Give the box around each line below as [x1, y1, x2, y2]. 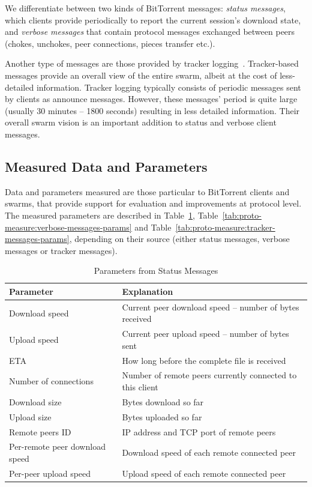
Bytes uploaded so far [122, 410, 202, 423]
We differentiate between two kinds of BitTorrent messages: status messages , [5, 2, 286, 14]
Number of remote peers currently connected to [122, 369, 297, 381]
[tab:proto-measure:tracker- [175, 220, 275, 233]
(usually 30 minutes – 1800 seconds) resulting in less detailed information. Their [5, 104, 300, 116]
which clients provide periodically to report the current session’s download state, [5, 13, 301, 26]
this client [122, 381, 158, 393]
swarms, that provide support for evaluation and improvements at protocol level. [5, 197, 302, 210]
